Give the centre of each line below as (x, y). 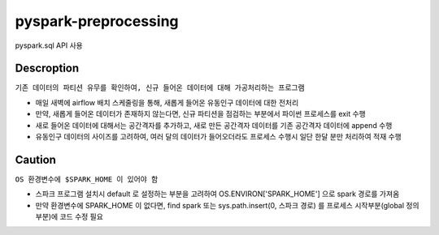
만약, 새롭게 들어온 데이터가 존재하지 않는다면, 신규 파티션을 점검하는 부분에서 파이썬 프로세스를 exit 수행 (200, 114)
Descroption (47, 68)
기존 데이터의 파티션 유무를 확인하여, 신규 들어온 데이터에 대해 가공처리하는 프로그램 (160, 88)
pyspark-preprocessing (97, 21)
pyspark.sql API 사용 (49, 45)
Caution (36, 159)
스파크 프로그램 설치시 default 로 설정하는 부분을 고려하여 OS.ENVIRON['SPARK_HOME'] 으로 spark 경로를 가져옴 (217, 194)
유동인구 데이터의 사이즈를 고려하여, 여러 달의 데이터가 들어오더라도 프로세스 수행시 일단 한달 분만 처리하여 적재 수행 (218, 137)
